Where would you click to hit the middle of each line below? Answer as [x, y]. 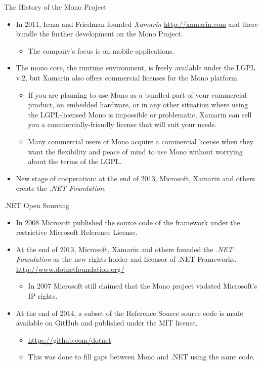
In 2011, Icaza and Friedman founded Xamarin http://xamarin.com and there [137, 24]
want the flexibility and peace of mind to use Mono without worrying [135, 151]
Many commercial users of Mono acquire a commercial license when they [141, 141]
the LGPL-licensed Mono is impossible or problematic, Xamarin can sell [140, 114]
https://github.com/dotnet [70, 339]
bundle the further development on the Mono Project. [99, 34]
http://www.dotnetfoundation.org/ [70, 269]
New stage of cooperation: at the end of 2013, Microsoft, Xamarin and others [136, 178]
